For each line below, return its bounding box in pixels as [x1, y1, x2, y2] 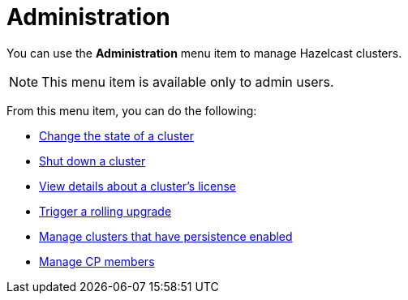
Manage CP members [39, 254, 155, 268]
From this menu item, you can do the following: [6, 103, 257, 118]
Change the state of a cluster [39, 128, 194, 143]
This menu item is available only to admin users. [41, 73, 334, 90]
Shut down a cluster [39, 153, 146, 168]
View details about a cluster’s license [39, 178, 236, 193]
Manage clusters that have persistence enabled [39, 229, 293, 243]
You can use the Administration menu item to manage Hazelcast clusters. [6, 45, 402, 60]
